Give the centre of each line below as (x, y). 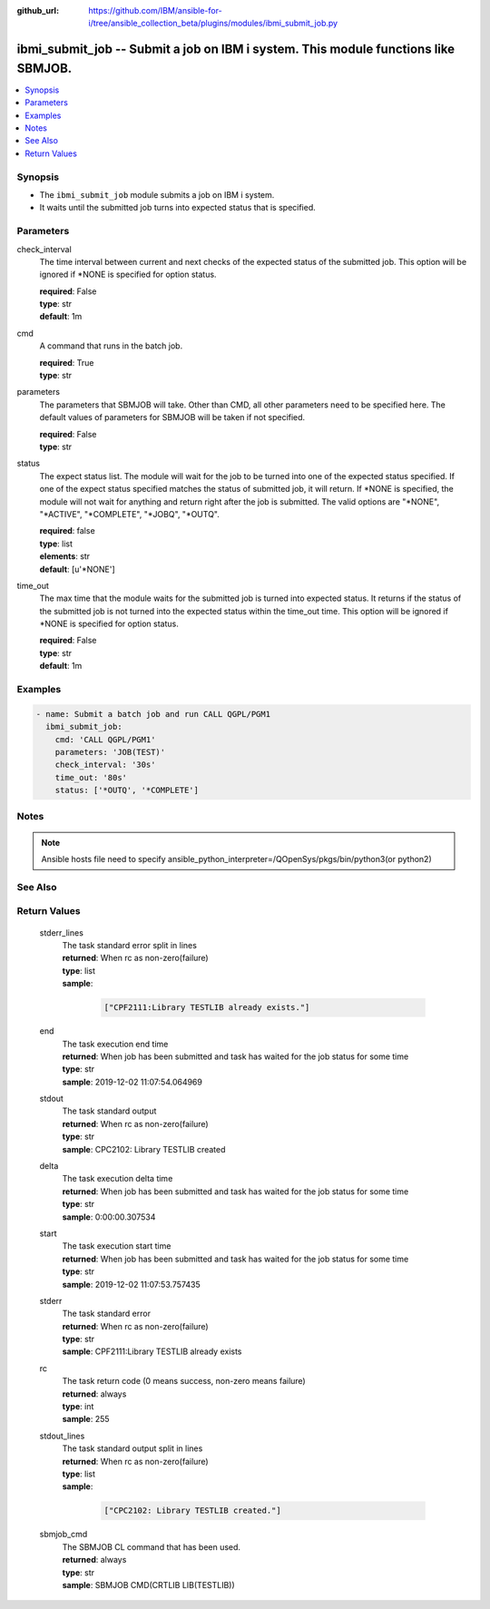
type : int (78, 1407)
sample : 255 (86, 1419)
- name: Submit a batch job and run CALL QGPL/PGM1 (153, 714)
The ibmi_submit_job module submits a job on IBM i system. (157, 194)
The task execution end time (115, 1044)
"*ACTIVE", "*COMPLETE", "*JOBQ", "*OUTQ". (129, 514)
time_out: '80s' (91, 777)
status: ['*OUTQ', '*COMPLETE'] (127, 790)
